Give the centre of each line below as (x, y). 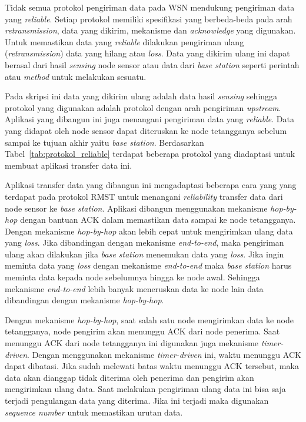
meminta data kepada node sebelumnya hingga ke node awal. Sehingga (132, 277)
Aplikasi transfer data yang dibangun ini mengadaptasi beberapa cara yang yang (151, 185)
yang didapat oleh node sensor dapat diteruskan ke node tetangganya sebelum (146, 130)
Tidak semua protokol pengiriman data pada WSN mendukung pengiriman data (150, 7)
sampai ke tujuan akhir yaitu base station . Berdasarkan (104, 142)
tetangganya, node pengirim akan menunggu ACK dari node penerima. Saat (142, 331)
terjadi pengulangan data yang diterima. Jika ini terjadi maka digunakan (137, 400)
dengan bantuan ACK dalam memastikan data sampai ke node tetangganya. (158, 220)
